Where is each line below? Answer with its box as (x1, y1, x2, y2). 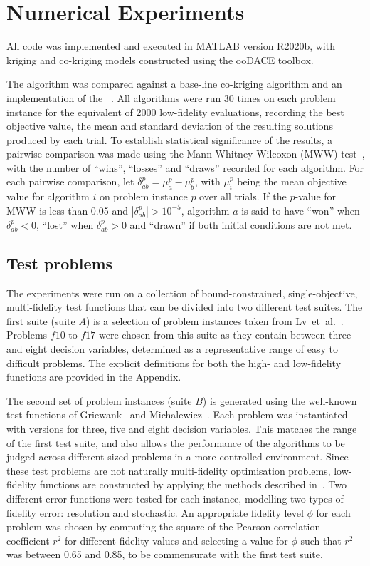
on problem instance (99, 189, 188, 204)
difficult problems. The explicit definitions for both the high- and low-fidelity (6, 355, 342, 370)
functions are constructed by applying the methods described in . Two (39, 477, 347, 492)
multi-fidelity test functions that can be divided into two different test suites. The (6, 299, 363, 314)
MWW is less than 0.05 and (6, 202, 128, 217)
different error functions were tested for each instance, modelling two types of (6, 490, 344, 505)
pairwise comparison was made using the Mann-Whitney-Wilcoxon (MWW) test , (6, 146, 365, 161)
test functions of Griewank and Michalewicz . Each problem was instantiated (6, 407, 348, 422)
